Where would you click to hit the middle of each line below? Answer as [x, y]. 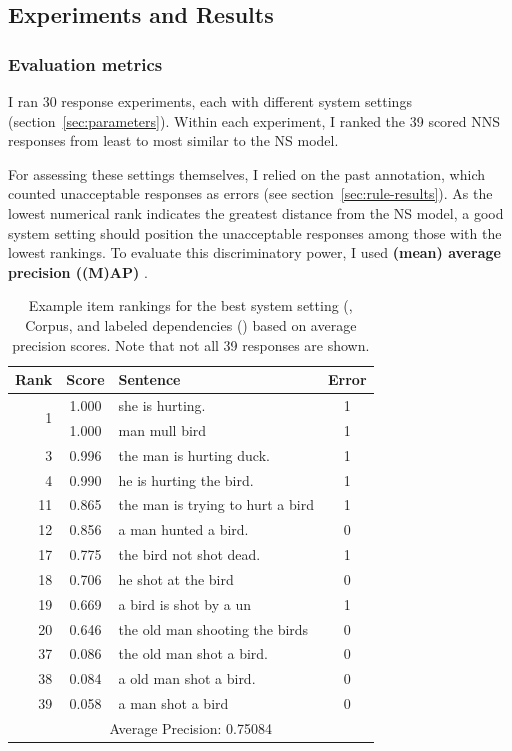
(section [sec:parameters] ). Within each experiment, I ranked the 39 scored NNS [254, 120]
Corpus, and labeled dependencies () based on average [191, 324]
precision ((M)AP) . [78, 271]
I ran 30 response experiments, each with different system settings [210, 101]
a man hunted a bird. [183, 529]
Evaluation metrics [85, 63]
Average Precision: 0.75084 [191, 727]
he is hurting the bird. [186, 479]
